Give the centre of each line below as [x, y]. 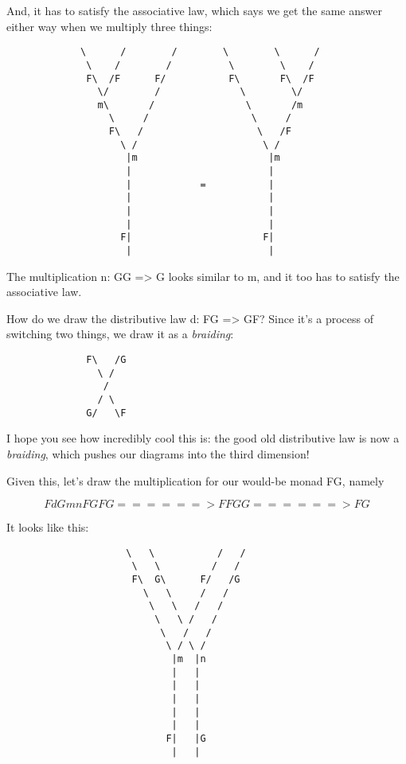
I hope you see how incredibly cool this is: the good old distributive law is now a [203, 438]
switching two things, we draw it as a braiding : [120, 334]
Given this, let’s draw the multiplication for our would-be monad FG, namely [195, 480]
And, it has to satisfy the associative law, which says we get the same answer [194, 10]
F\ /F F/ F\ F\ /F [200, 78]
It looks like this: [48, 527]
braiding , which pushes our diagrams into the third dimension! [158, 453]
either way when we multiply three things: [109, 26]
